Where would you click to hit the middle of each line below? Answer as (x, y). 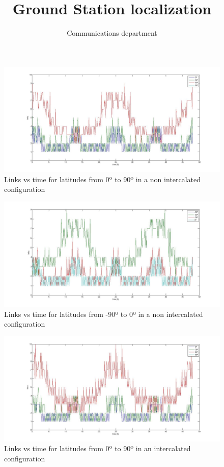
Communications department (112, 33)
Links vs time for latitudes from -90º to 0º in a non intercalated (104, 314)
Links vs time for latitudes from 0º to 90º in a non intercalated (102, 179)
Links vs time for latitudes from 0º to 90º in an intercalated (97, 448)
